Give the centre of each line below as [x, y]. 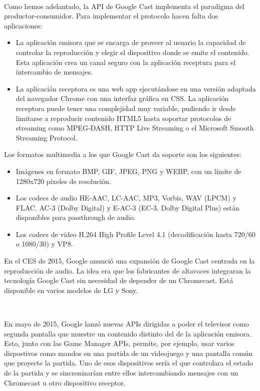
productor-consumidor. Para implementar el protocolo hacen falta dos [111, 16]
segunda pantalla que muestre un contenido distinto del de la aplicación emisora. [128, 333]
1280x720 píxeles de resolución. [63, 181]
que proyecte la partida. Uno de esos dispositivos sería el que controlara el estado [128, 363]
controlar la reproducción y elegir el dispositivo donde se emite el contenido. [133, 52]
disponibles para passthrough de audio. [76, 217]
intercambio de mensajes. [54, 72]
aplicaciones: [23, 25]
